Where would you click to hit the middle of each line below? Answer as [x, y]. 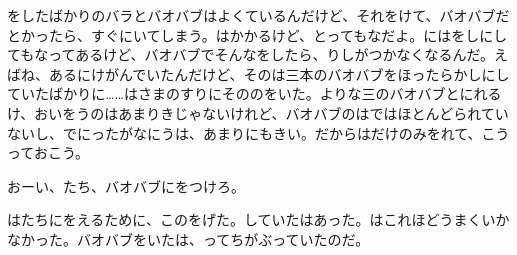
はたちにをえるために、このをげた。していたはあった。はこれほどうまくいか [258, 219]
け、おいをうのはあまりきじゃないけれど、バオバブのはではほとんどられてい [258, 112]
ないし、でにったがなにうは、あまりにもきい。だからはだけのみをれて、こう [258, 132]
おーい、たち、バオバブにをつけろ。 [126, 185]
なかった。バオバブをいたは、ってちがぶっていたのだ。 [188, 238]
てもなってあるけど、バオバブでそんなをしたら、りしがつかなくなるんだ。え [258, 54]
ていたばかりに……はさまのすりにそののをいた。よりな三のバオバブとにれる [254, 93]
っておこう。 [48, 152]
